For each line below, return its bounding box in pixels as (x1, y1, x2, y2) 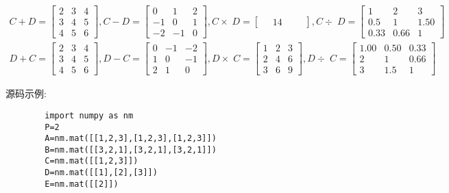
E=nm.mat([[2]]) (45, 179, 119, 189)
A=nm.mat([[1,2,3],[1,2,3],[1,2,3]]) (45, 133, 217, 144)
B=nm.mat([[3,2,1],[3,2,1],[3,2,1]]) (45, 144, 217, 155)
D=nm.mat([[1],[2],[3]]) (45, 168, 158, 178)
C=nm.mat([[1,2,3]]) (45, 156, 138, 166)
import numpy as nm (45, 110, 134, 120)
